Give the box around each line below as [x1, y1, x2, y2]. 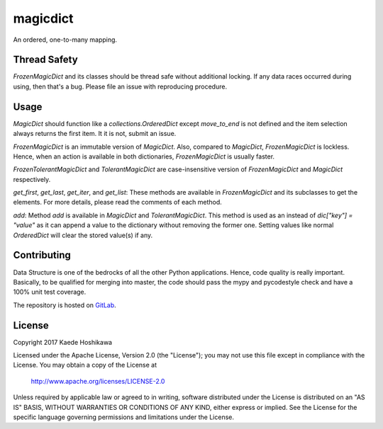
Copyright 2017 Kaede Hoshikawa [13, 338, 113, 346]
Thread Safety [13, 54, 78, 66]
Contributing [13, 249, 71, 261]
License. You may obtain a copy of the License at [13, 361, 157, 370]
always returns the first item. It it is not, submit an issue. [13, 130, 177, 138]
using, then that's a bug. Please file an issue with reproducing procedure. [13, 82, 227, 91]
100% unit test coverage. [13, 287, 87, 297]
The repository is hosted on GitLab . [13, 301, 116, 309]
